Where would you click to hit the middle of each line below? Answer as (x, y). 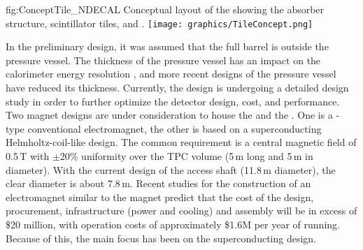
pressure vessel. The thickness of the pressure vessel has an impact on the (163, 60)
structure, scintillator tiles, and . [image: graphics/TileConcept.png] (159, 23)
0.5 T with (28, 156)
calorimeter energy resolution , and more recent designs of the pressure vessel (171, 74)
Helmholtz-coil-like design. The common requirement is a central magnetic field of (181, 142)
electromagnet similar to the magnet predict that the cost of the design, (160, 197)
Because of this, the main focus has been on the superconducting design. (161, 238)
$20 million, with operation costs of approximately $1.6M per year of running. (173, 224)
